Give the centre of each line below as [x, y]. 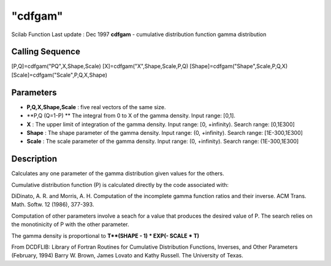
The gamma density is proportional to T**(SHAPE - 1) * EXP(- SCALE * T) [105, 235]
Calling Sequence [46, 52]
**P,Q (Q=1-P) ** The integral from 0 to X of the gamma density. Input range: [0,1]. [131, 116]
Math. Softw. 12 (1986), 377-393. [53, 205]
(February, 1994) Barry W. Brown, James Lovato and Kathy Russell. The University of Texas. [127, 256]
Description [34, 159]
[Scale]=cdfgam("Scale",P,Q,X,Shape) [59, 75]
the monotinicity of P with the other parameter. [70, 224]
